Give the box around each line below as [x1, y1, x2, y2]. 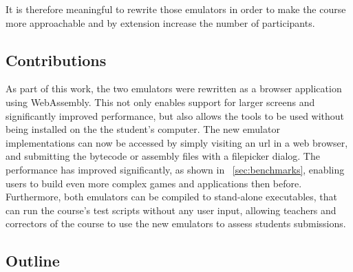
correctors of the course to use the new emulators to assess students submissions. [6, 216, 346, 231]
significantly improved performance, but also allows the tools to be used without [6, 108, 345, 123]
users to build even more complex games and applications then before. [6, 176, 302, 190]
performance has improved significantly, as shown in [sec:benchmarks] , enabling [6, 162, 345, 176]
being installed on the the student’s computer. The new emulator [6, 122, 280, 136]
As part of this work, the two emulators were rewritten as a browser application [6, 81, 342, 96]
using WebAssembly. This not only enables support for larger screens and [6, 94, 315, 109]
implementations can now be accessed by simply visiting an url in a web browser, [6, 135, 348, 149]
